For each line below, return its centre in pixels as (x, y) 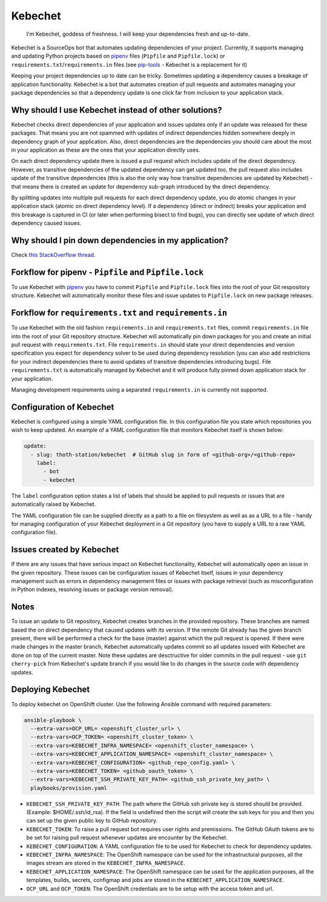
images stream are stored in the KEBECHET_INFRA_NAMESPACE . (106, 863)
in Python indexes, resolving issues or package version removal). (92, 590)
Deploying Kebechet (51, 690)
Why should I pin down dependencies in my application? (120, 240)
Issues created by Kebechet (65, 550)
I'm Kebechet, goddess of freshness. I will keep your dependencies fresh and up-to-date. (138, 34)
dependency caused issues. (46, 223)
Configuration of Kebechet (63, 407)
